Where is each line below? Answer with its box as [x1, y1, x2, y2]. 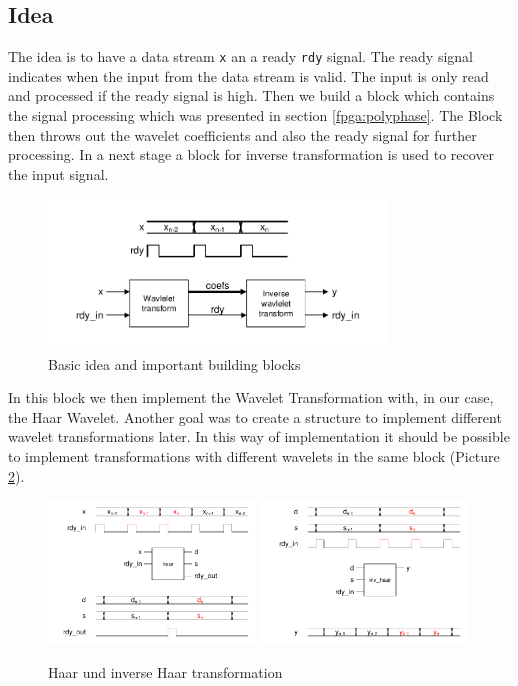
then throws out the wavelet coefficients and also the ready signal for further [8, 124, 477, 145]
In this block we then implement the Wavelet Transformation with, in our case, [8, 387, 494, 408]
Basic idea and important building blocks [48, 353, 301, 374]
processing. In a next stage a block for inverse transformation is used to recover [8, 144, 495, 165]
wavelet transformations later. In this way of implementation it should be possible [8, 426, 510, 447]
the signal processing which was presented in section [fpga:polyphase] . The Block [8, 105, 503, 126]
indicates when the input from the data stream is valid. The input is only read [8, 65, 489, 86]
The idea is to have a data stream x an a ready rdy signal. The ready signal [8, 46, 473, 67]
